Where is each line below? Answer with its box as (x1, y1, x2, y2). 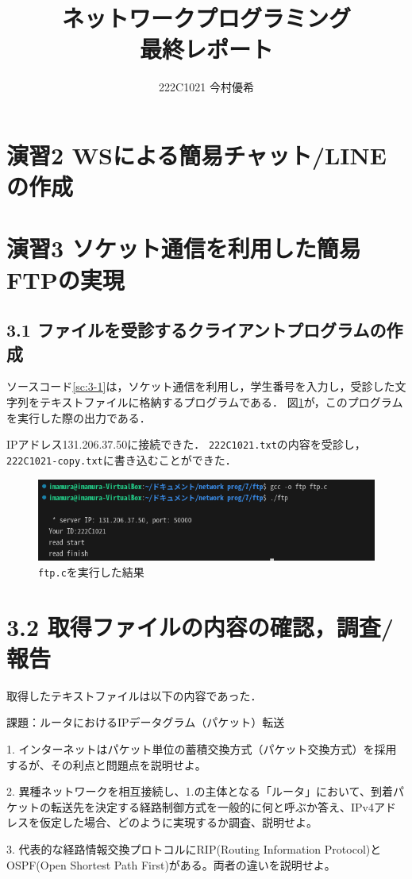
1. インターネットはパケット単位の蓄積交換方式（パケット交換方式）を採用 (6, 741, 397, 758)
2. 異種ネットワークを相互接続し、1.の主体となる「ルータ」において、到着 (6, 783, 393, 800)
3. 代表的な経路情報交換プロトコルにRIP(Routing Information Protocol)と (6, 841, 382, 858)
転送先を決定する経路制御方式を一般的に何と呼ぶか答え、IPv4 (50, 798, 374, 815)
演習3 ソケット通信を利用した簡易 (6, 232, 361, 264)
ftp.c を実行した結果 (38, 563, 144, 580)
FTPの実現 (6, 263, 125, 295)
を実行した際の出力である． (6, 409, 151, 426)
